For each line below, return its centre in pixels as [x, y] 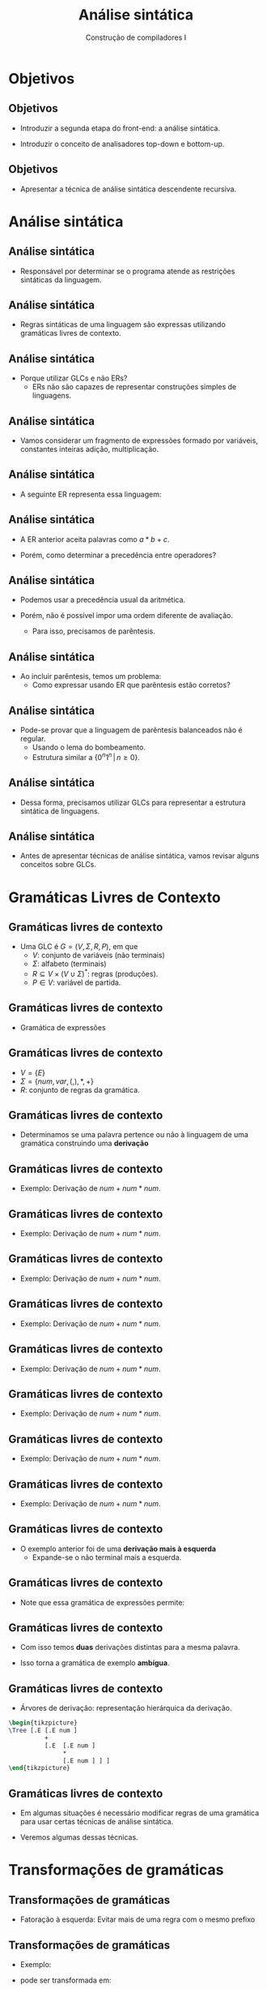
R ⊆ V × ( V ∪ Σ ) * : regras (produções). [95, 973]
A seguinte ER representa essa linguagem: [91, 494]
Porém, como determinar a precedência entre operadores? [118, 555]
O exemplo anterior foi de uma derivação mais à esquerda [118, 1549]
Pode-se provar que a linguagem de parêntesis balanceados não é [131, 730]
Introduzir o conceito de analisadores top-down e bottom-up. [122, 144]
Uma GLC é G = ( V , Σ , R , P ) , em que [79, 947]
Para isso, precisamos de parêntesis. [93, 631]
